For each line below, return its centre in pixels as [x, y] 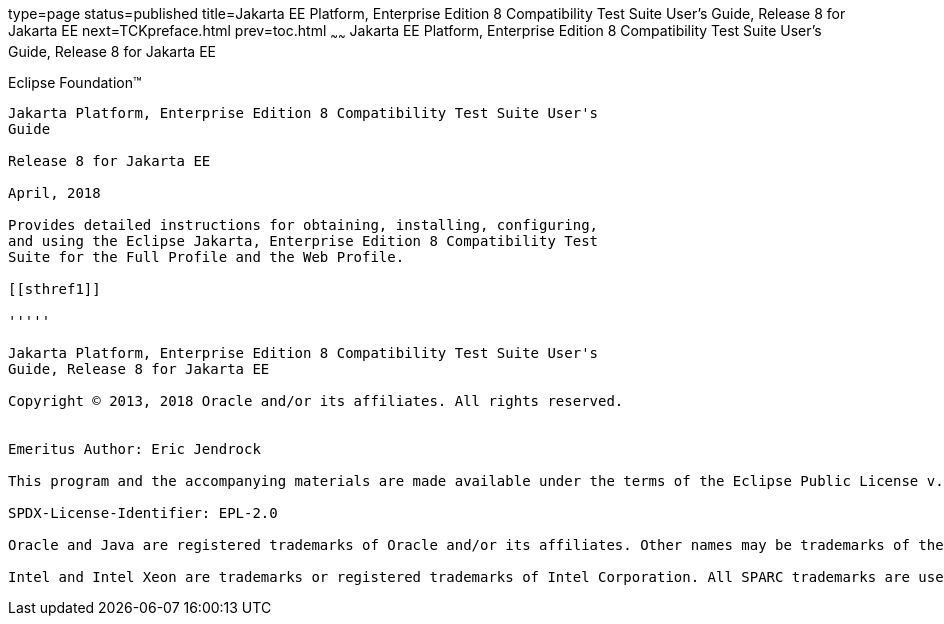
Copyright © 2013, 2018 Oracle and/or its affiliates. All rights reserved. [316, 400]
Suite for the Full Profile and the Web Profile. [206, 256]
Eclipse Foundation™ [75, 82]
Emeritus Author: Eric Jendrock [134, 448]
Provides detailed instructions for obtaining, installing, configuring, [303, 224]
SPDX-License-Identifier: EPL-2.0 [143, 512]
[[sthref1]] [54, 288]
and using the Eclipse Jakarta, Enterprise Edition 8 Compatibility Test [303, 240]
